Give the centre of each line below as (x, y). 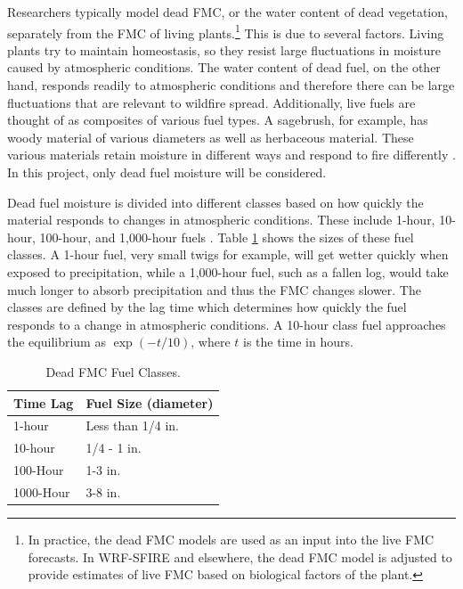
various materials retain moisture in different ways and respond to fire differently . (231, 155)
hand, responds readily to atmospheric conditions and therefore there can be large (231, 85)
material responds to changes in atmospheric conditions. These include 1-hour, (221, 220)
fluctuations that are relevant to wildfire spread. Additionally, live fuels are (211, 102)
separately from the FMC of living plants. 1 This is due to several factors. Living (226, 31)
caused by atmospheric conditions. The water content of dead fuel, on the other (224, 67)
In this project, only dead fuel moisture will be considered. (167, 172)
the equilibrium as (57, 342)
